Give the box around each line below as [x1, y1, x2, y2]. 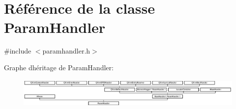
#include [4, 46, 31, 56]
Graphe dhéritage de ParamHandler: [4, 62, 114, 72]
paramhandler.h [42, 46, 90, 56]
